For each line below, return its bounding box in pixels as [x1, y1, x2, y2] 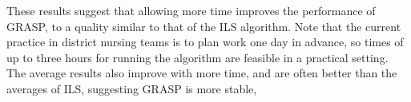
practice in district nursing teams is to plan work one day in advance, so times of [6, 33, 404, 50]
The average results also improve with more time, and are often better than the [6, 65, 397, 81]
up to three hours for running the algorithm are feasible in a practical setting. [6, 49, 389, 65]
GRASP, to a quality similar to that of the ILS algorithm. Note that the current [6, 18, 401, 34]
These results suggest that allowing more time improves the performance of [6, 2, 376, 18]
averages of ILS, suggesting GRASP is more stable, [6, 80, 257, 96]
